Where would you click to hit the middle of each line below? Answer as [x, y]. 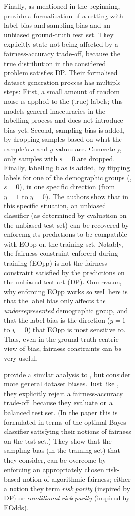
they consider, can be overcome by [55, 459]
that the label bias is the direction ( [57, 320]
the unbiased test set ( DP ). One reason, [63, 282]
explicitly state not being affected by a [61, 44]
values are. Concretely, [89, 148]
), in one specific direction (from [67, 187]
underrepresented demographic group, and [66, 310]
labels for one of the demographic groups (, [68, 177]
